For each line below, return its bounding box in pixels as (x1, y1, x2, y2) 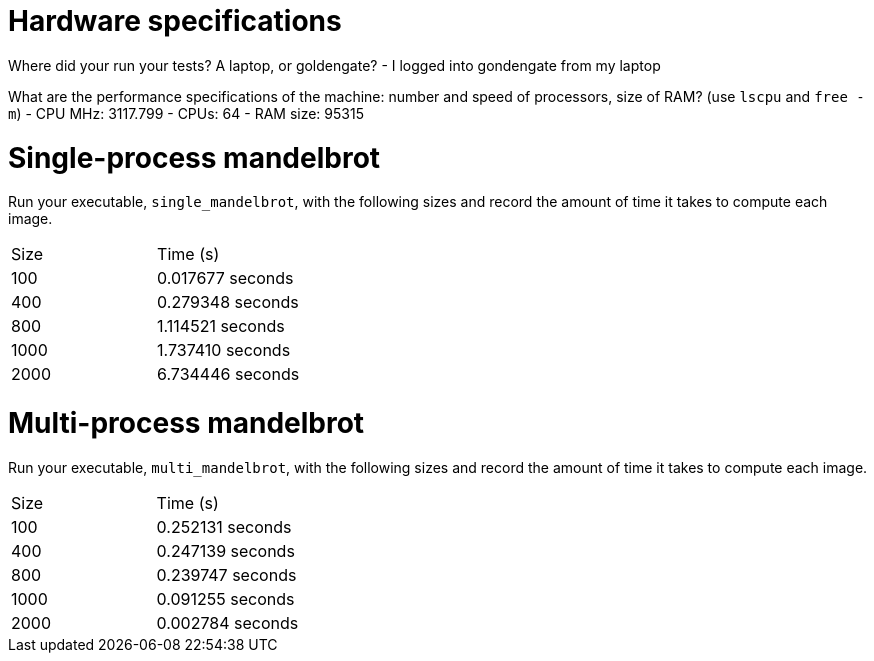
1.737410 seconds (157, 340, 291, 361)
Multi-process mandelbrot (8, 406, 365, 440)
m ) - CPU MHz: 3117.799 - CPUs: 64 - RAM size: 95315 (8, 104, 364, 122)
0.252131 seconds (156, 516, 292, 537)
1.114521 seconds (157, 316, 285, 337)
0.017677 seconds (157, 268, 294, 289)
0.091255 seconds (156, 588, 295, 609)
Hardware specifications (8, 4, 342, 38)
